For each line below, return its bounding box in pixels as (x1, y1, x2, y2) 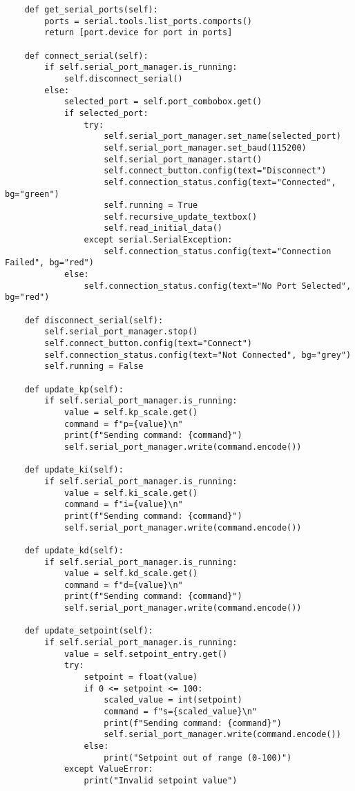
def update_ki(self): (24, 465, 124, 475)
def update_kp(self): (24, 384, 124, 394)
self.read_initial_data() (104, 223, 222, 234)
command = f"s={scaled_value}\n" (104, 707, 258, 717)
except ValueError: (64, 764, 153, 774)
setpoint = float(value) (84, 672, 198, 683)
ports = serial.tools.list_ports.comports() (44, 16, 252, 26)
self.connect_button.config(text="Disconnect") (104, 166, 327, 176)
